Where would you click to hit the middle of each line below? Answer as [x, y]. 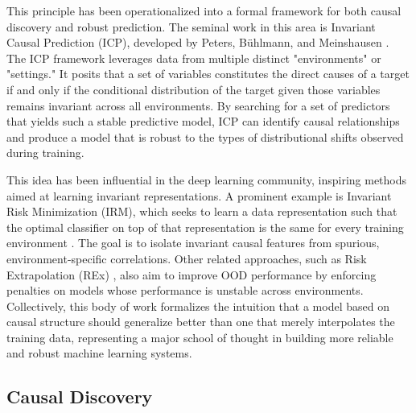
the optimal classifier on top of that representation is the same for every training [205, 227]
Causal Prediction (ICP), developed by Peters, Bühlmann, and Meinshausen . [198, 42]
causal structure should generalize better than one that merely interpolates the [201, 322]
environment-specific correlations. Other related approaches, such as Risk [187, 258]
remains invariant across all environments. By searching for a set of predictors [198, 105]
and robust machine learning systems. [99, 353]
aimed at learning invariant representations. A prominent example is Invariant [199, 195]
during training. [45, 153]
